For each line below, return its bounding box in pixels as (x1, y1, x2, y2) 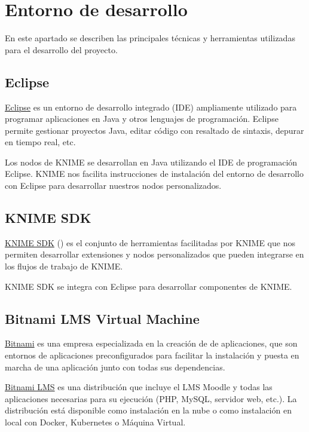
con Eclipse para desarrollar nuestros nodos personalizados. (5, 179, 222, 192)
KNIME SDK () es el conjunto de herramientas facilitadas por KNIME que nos (5, 236, 295, 249)
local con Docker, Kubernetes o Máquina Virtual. (5, 416, 186, 428)
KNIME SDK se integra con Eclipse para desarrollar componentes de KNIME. (5, 280, 292, 292)
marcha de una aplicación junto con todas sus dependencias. (5, 360, 225, 373)
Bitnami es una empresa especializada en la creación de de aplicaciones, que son (5, 337, 298, 350)
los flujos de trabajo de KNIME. (5, 260, 123, 272)
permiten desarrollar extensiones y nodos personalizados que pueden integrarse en (5, 248, 304, 261)
